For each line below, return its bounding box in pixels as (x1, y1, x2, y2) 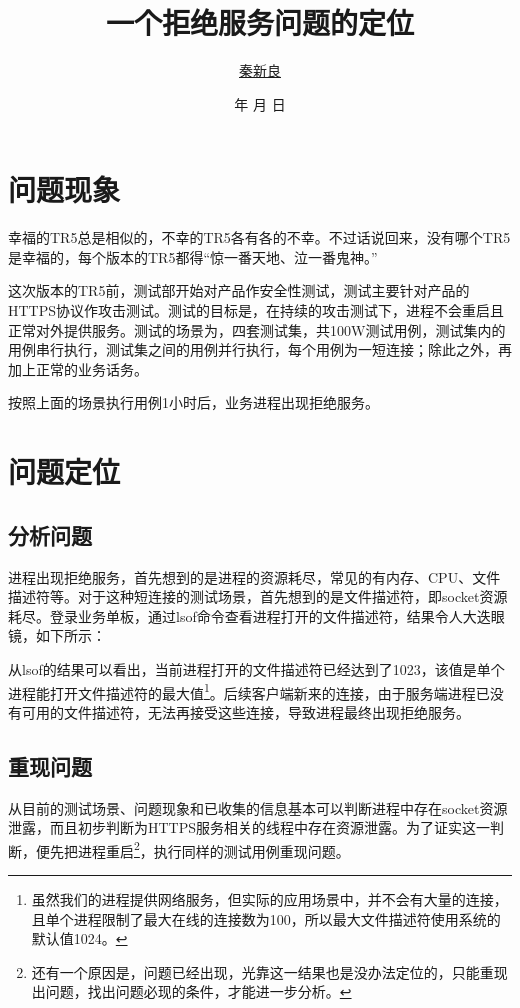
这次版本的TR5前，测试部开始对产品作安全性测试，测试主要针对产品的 (8, 280, 470, 301)
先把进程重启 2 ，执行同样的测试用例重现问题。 (49, 837, 350, 861)
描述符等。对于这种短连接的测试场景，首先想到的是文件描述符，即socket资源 (8, 586, 508, 607)
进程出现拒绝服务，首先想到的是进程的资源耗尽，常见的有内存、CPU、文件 (8, 566, 501, 587)
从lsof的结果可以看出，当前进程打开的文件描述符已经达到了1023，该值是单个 (8, 658, 505, 679)
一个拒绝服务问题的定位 (105, 2, 414, 43)
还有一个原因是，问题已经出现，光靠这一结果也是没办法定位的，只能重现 (31, 961, 508, 982)
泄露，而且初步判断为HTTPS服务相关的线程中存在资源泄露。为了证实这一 (8, 817, 491, 838)
